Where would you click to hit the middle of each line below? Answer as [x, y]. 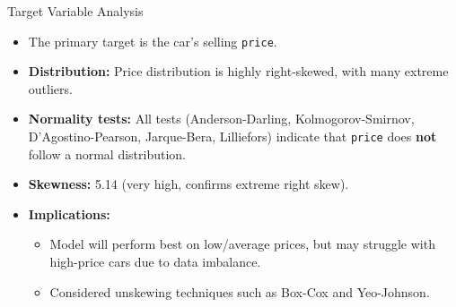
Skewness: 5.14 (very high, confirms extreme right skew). [189, 184]
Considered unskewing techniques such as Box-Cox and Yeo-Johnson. [240, 291]
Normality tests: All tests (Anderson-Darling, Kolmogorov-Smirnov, [221, 119]
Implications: [69, 213]
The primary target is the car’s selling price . [153, 41]
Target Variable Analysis [75, 11]
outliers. [50, 88]
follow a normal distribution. [107, 153]
